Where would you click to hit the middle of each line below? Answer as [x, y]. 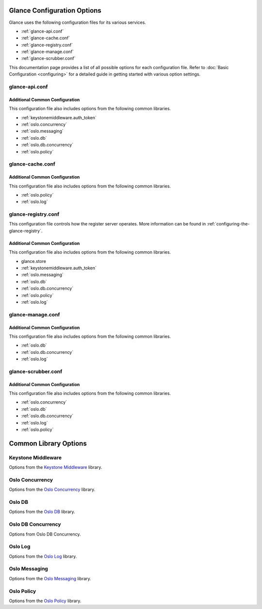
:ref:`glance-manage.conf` [48, 52]
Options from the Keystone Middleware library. [56, 467]
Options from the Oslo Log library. [43, 556]
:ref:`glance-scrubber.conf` [48, 58]
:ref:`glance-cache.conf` [46, 38]
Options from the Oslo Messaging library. [50, 578]
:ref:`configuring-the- [228, 224]
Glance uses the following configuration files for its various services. [78, 22]
